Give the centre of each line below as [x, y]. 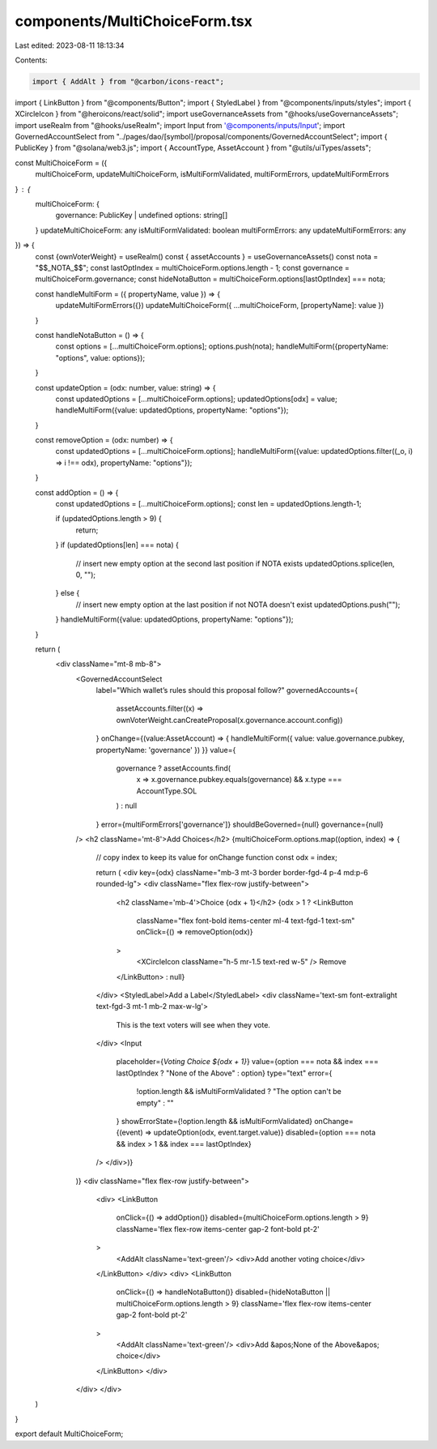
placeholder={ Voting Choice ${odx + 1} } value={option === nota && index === [248, 1062]
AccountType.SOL [167, 791]
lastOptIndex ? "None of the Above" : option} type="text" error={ [224, 1073]
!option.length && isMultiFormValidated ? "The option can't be [239, 1092]
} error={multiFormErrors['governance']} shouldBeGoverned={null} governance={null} [240, 824]
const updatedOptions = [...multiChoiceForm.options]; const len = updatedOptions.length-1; [208, 504]
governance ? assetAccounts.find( [173, 768]
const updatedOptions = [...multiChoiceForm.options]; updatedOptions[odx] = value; [196, 399]
